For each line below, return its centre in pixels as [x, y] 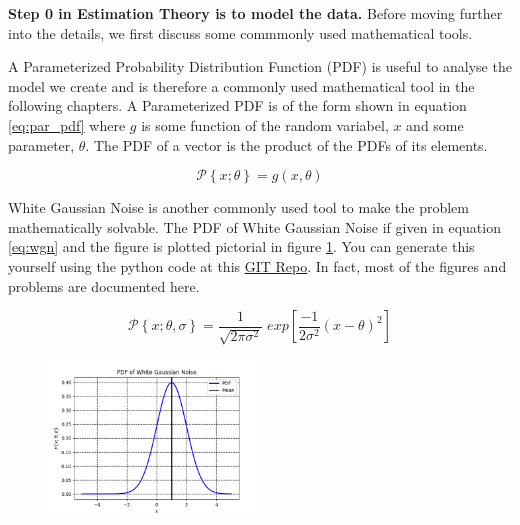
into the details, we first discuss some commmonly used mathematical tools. [240, 32]
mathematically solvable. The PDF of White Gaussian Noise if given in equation [254, 226]
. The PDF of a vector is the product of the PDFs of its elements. [286, 144]
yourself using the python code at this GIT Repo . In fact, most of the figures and [257, 265]
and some [435, 124]
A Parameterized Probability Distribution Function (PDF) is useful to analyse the [260, 66]
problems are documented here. [104, 285]
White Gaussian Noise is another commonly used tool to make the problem [238, 207]
